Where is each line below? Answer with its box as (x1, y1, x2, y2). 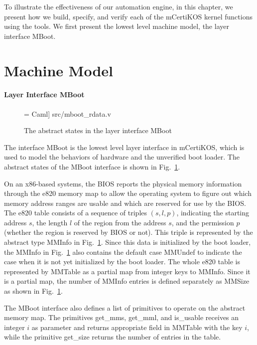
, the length (32, 217, 68, 227)
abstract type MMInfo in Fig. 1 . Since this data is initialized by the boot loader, (4, 237, 251, 247)
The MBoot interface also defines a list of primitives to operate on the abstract (4, 302, 246, 313)
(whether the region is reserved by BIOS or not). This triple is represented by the (4, 227, 253, 237)
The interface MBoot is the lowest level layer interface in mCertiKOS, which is (4, 142, 245, 152)
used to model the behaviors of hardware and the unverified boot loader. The (4, 152, 240, 162)
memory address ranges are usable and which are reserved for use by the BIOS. (4, 197, 246, 208)
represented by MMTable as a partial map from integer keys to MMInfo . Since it (4, 266, 251, 276)
